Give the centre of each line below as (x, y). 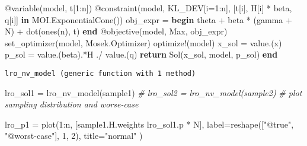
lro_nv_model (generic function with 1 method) (100, 73)
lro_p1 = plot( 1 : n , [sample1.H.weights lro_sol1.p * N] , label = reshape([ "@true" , (149, 124)
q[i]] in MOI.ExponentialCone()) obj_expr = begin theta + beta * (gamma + (148, 19)
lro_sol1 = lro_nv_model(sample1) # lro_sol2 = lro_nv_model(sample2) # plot (153, 92)
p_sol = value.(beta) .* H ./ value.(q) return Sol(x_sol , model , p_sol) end (141, 54)
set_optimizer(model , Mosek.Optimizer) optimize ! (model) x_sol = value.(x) (143, 42)
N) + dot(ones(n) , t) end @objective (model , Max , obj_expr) (116, 31)
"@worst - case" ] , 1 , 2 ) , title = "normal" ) (74, 136)
